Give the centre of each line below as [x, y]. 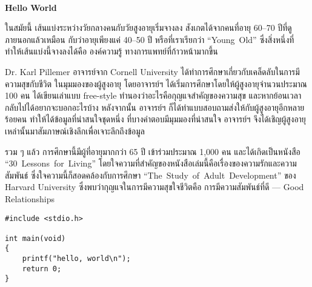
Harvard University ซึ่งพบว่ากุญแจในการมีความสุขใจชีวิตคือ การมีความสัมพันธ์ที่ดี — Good [154, 187]
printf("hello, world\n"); [76, 259]
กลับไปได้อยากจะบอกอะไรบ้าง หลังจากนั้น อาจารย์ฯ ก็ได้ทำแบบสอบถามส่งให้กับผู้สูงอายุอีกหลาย [155, 107]
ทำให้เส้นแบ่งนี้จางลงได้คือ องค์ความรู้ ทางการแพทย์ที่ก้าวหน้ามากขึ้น [111, 51]
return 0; [42, 269]
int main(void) [35, 238]
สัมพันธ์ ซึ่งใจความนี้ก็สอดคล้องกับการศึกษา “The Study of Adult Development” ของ [151, 175]
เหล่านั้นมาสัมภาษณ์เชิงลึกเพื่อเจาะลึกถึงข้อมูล [75, 130]
